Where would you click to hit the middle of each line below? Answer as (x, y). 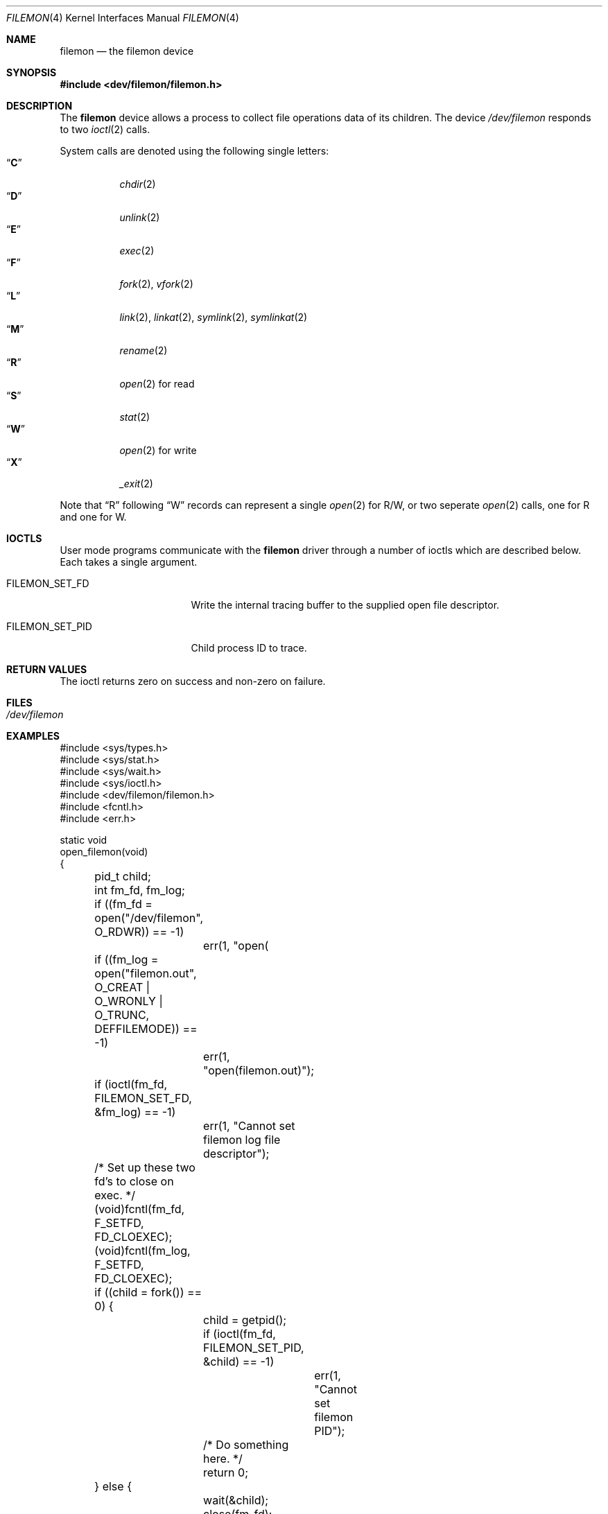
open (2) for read (157, 384)
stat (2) (135, 417)
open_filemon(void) (104, 852)
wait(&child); (236, 1500)
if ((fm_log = (127, 959)
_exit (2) (136, 484)
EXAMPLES (33, 736)
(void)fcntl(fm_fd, (140, 1209)
